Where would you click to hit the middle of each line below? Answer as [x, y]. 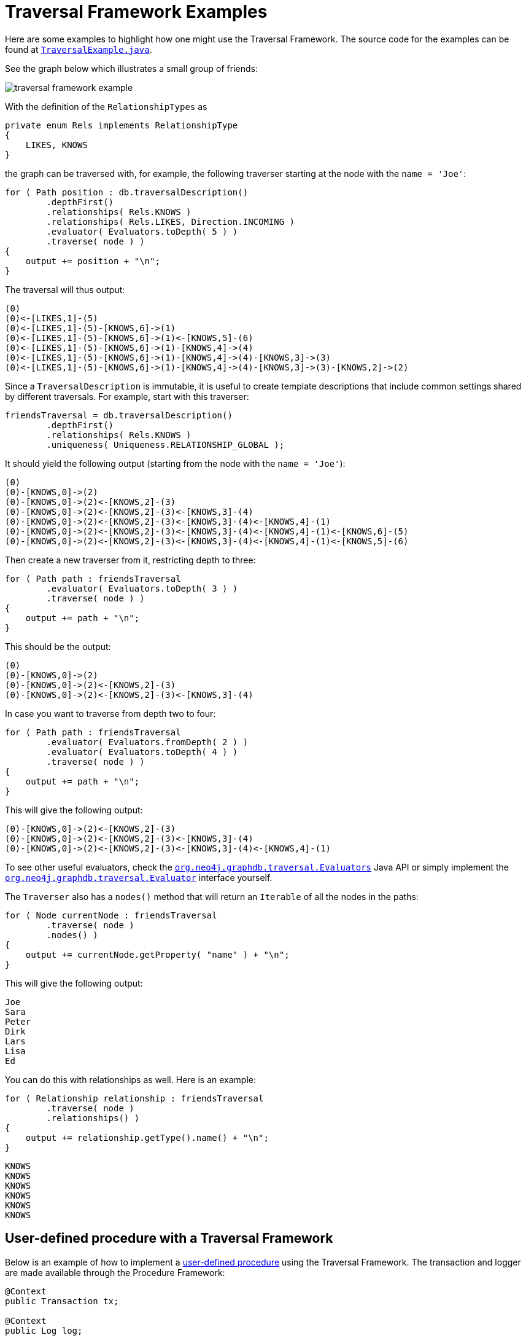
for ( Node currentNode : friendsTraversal [111, 915]
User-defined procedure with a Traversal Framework [169, 1238]
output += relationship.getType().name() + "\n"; [147, 1137]
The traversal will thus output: [65, 289]
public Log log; [44, 1330]
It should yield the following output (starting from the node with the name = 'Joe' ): [175, 463]
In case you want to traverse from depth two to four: [110, 713]
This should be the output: [58, 646]
